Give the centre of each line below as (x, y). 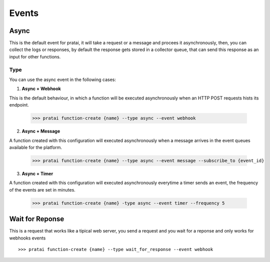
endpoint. (19, 105)
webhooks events (27, 238)
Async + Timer (37, 173)
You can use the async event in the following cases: (62, 79)
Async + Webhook (41, 89)
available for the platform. (36, 147)
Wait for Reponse (37, 219)
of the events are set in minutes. (42, 189)
